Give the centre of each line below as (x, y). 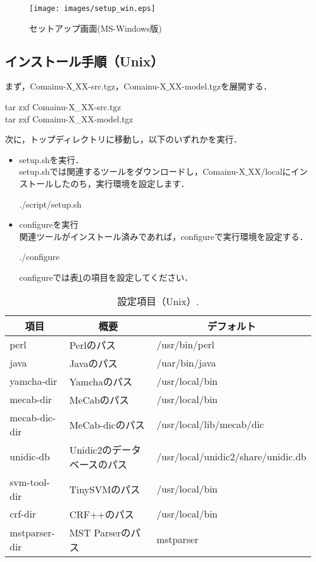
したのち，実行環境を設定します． (121, 184)
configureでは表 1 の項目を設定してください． (106, 277)
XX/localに (270, 171)
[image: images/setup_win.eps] (92, 9)
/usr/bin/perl (185, 345)
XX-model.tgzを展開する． (221, 86)
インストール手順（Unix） (84, 61)
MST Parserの (100, 532)
